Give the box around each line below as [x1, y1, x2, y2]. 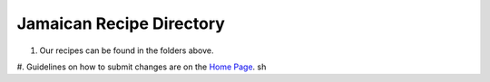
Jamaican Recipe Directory [16, 14, 226, 33]
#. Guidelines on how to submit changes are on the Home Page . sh [16, 61, 267, 72]
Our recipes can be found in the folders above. [39, 45, 214, 56]
